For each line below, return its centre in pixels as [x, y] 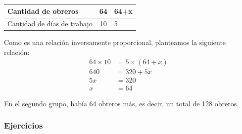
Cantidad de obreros [43, 11]
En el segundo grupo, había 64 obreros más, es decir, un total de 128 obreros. [121, 103]
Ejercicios [24, 125]
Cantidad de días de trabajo [50, 23]
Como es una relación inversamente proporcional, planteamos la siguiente [115, 42]
